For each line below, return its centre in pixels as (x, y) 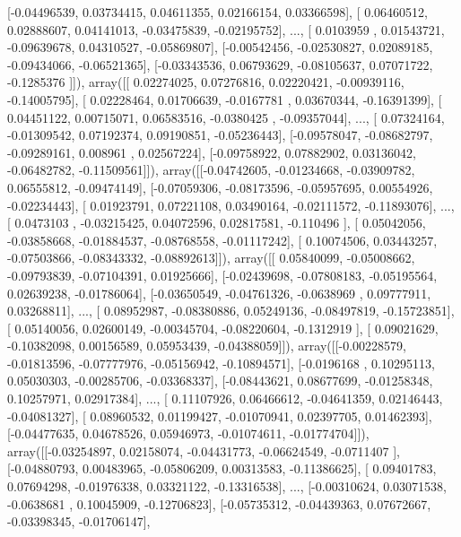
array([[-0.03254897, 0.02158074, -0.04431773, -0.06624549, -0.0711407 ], (204, 450)
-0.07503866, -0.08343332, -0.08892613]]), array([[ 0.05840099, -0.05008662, (211, 258)
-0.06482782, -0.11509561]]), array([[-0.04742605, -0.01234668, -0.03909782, (211, 170)
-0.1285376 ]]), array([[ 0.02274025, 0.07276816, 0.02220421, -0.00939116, (206, 82)
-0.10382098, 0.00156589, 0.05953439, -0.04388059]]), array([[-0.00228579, (207, 346)
